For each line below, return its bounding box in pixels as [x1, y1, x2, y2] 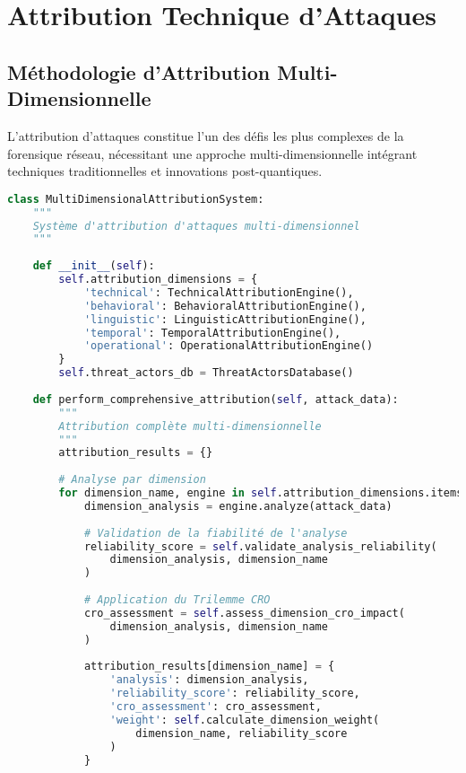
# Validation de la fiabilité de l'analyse [83, 526, 348, 540]
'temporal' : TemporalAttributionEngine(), [83, 326, 341, 339]
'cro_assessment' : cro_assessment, [109, 700, 322, 713]
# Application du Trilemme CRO [83, 593, 271, 606]
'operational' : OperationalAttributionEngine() [83, 339, 374, 353]
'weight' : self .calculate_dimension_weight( [109, 713, 380, 726]
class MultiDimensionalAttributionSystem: [7, 192, 264, 206]
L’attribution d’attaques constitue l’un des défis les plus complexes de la [7, 126, 404, 145]
